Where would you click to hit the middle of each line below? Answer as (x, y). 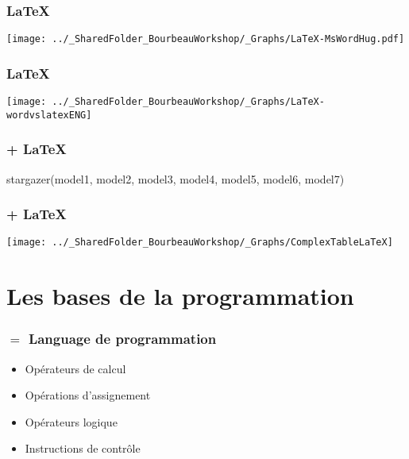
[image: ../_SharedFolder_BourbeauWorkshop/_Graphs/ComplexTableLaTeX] (200, 243)
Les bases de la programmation (180, 296)
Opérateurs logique (71, 421)
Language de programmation (122, 339)
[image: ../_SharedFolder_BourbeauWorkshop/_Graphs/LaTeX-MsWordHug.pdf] (206, 39)
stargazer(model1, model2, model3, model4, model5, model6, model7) (176, 178)
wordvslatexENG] (49, 115)
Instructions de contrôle (83, 448)
